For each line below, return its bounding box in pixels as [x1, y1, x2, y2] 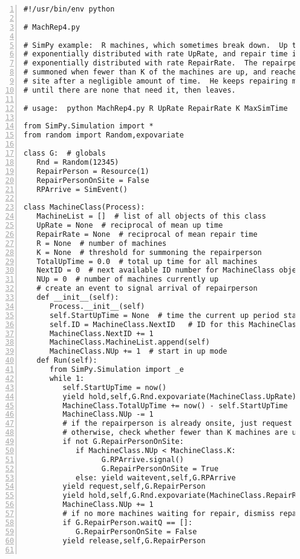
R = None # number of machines [36, 239, 167, 248]
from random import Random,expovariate [24, 131, 184, 140]
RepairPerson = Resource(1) [36, 167, 149, 176]
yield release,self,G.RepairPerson [62, 536, 206, 545]
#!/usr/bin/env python [24, 5, 115, 13]
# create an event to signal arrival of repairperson [36, 284, 258, 293]
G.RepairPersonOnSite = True [101, 464, 219, 473]
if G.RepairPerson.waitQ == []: [62, 518, 193, 527]
